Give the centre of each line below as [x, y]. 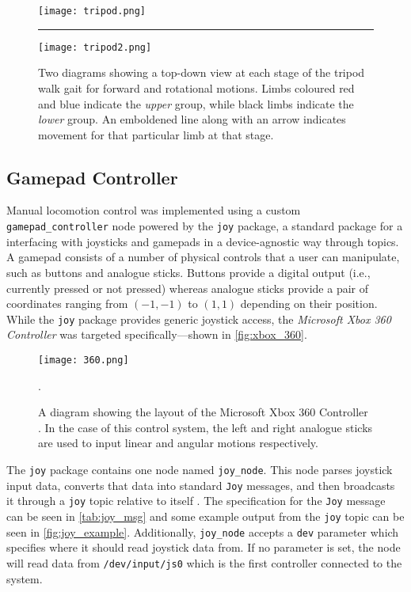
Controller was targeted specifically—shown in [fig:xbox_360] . [157, 334]
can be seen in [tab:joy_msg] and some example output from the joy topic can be [205, 516]
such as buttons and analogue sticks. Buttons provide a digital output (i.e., [188, 272]
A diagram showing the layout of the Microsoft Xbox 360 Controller [203, 412]
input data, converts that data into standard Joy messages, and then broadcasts [201, 485]
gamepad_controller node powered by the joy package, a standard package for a [205, 226]
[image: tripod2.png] [95, 47]
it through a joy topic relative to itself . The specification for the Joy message [196, 501]
